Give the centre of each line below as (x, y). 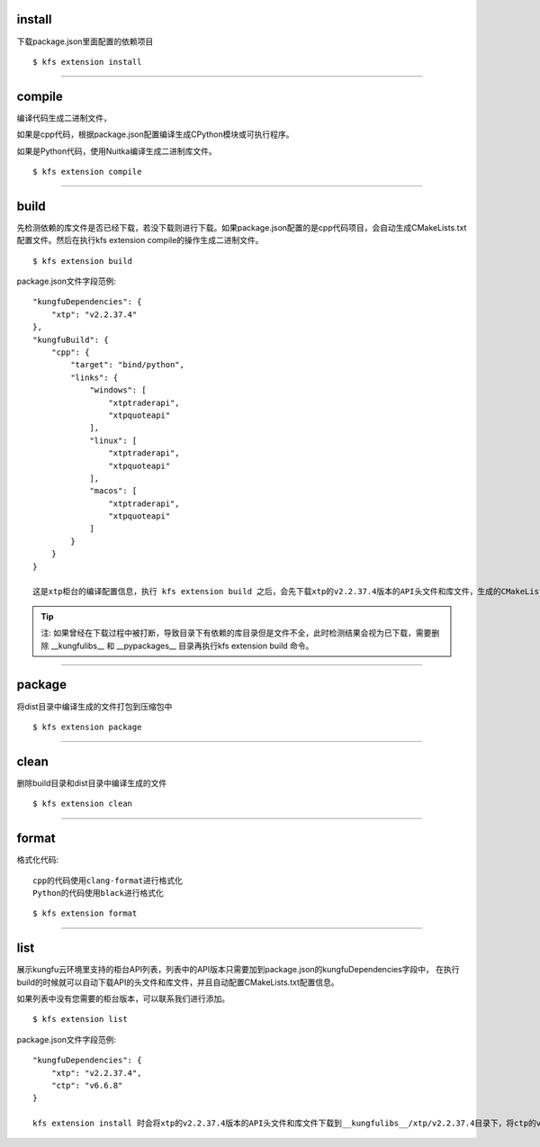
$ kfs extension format (85, 913)
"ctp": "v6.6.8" (87, 1085)
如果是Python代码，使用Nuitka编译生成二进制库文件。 (117, 151)
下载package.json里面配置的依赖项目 (85, 41)
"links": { (94, 377)
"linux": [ (113, 440)
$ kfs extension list (80, 1019)
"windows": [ (118, 390)
